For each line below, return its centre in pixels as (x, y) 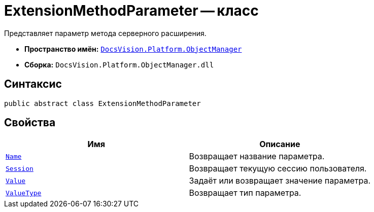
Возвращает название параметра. (257, 156)
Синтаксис (33, 84)
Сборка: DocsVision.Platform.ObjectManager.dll (119, 64)
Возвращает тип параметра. (245, 193)
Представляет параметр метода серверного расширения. (105, 33)
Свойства (30, 123)
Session (20, 168)
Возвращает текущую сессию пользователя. (278, 169)
